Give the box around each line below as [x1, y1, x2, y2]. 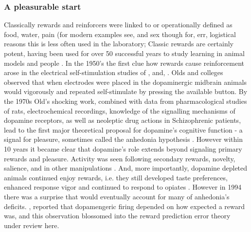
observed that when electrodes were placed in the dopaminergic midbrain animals [4, 77, 247, 87]
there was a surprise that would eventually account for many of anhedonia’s [4, 191, 230, 201]
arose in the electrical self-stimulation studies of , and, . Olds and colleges [4, 67, 223, 77]
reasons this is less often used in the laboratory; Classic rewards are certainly [4, 39, 233, 49]
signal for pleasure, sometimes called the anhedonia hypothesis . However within [4, 134, 243, 144]
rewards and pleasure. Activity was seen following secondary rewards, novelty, [4, 153, 235, 163]
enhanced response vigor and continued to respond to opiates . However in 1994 [4, 182, 242, 192]
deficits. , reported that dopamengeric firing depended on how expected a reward [4, 201, 245, 211]
